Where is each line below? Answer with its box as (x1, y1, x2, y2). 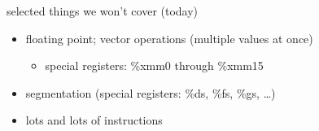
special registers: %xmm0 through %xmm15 (45, 57, 264, 74)
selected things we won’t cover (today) (7, 2, 199, 19)
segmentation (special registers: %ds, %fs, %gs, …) (25, 84, 276, 101)
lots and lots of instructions (25, 111, 163, 129)
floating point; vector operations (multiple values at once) (25, 29, 313, 46)
